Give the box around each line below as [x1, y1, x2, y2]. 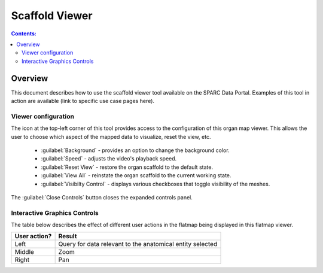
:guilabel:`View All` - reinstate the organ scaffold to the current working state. [41, 172, 231, 179]
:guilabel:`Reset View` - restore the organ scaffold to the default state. [41, 163, 214, 171]
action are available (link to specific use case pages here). [11, 98, 155, 105]
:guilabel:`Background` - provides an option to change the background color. [41, 147, 230, 154]
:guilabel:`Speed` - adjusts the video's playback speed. [41, 155, 177, 162]
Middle [14, 248, 34, 256]
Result [58, 232, 77, 241]
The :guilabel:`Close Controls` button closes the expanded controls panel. [11, 193, 193, 201]
